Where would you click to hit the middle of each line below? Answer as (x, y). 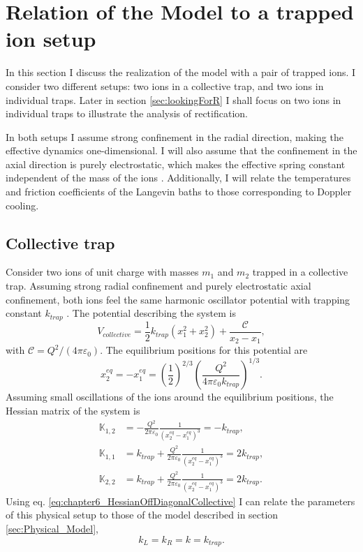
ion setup (51, 39)
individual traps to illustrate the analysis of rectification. (127, 113)
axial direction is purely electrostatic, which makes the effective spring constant (176, 164)
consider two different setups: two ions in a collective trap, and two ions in (165, 85)
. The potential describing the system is (151, 313)
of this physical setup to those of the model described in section (142, 515)
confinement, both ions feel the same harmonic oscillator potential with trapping (178, 299)
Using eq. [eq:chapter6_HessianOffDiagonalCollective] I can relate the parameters (180, 501)
